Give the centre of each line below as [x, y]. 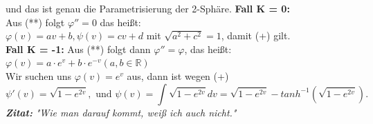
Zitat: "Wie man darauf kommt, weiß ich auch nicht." [121, 112]
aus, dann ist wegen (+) [178, 75]
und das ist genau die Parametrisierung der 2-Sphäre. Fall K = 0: [148, 8]
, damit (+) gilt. [256, 35]
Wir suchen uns [39, 75]
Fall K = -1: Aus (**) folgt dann [78, 49]
